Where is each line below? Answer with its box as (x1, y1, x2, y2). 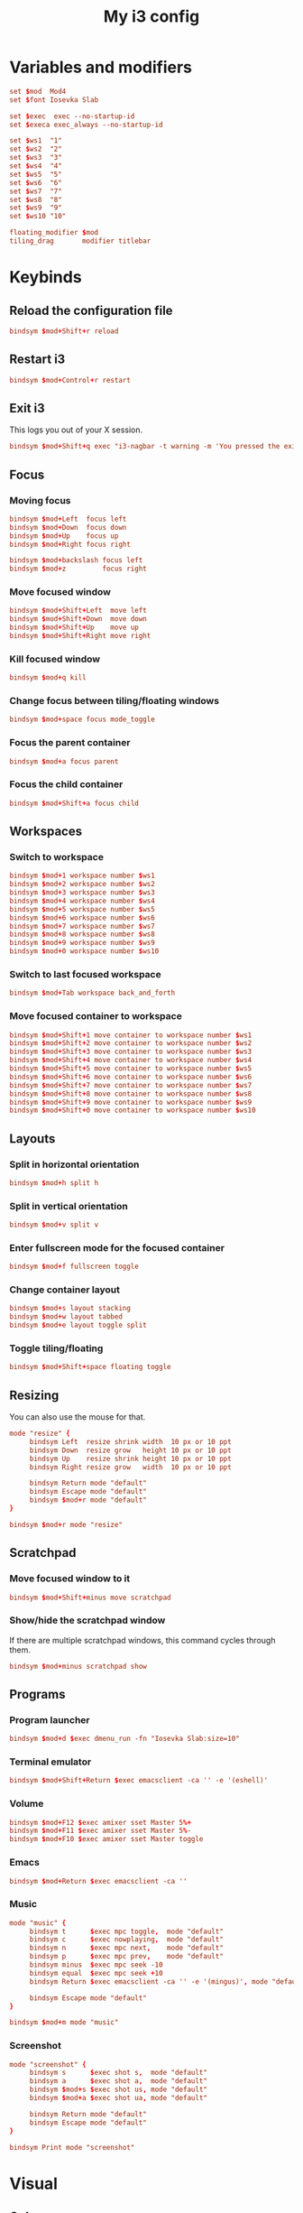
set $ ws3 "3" (9, 153, 63, 162)
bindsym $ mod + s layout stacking (9, 1304, 131, 1313)
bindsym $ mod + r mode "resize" (9, 1520, 124, 1529)
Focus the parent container (9, 736, 131, 749)
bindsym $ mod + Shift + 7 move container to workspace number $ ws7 (9, 1080, 252, 1089)
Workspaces (9, 824, 83, 838)
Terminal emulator (9, 1755, 92, 1768)
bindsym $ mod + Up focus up (9, 531, 119, 541)
